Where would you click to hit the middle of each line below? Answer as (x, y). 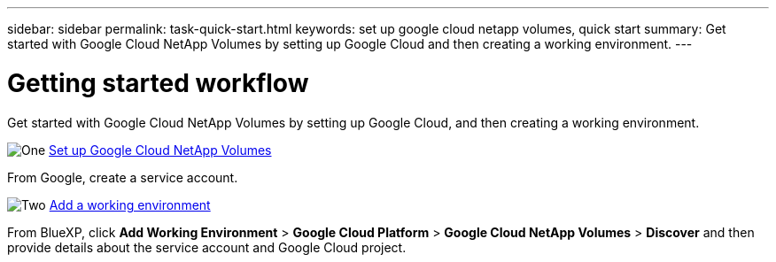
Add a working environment (130, 204)
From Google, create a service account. (123, 177)
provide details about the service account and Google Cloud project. (207, 247)
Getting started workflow (158, 83)
